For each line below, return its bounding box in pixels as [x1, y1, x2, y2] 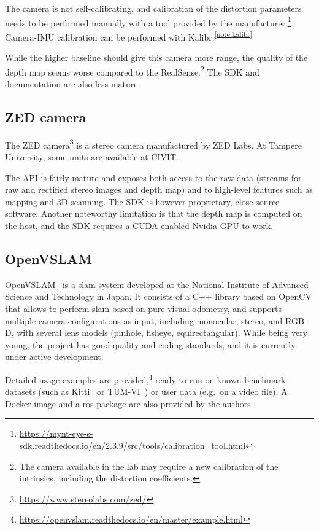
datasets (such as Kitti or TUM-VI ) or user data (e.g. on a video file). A [5, 385, 288, 398]
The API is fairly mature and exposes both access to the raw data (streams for [5, 171, 302, 184]
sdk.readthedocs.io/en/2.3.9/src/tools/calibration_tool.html [19, 438, 246, 451]
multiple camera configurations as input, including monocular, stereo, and [5, 314, 283, 327]
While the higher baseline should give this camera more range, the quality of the [5, 51, 308, 64]
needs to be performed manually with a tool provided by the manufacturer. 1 [5, 14, 291, 29]
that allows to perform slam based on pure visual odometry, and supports [5, 302, 282, 314]
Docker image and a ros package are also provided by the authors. [5, 397, 253, 410]
